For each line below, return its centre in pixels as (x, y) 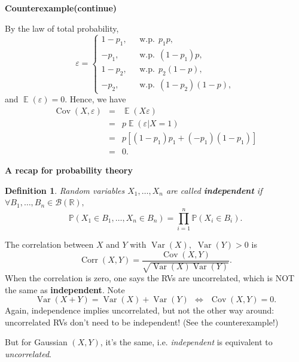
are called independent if (214, 190)
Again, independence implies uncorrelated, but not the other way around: (140, 310)
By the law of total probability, (62, 28)
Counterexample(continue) (61, 8)
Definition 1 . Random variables (65, 190)
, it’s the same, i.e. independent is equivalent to (186, 342)
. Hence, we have (95, 99)
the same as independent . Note (65, 289)
